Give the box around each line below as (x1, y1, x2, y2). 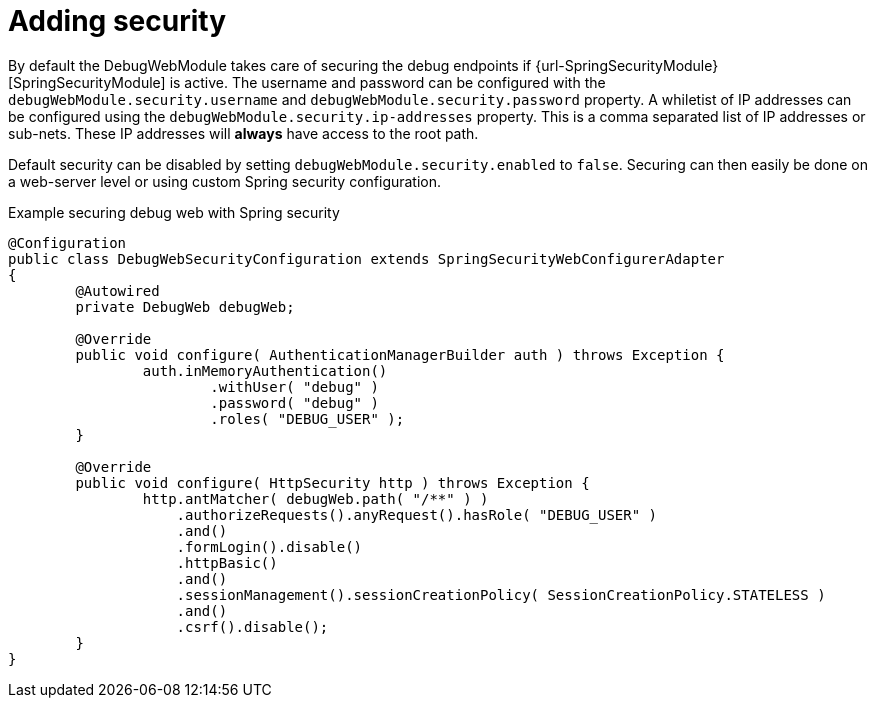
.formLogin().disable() (176, 538, 363, 555)
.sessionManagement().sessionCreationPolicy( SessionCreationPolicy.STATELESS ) (176, 586, 826, 603)
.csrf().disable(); (176, 618, 329, 635)
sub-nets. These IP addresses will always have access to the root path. (8, 124, 479, 142)
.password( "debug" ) (210, 394, 379, 411)
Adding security (8, 4, 227, 38)
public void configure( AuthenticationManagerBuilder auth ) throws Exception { (75, 346, 725, 363)
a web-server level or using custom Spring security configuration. (8, 172, 442, 190)
